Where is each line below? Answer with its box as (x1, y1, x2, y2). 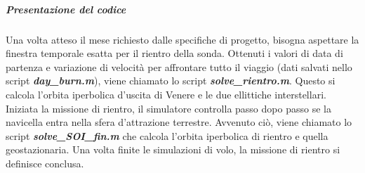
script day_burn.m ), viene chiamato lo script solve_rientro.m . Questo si (6, 73, 336, 88)
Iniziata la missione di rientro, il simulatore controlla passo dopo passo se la (6, 101, 331, 115)
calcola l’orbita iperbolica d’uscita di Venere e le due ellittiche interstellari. (6, 86, 326, 101)
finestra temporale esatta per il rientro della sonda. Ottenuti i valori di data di (6, 46, 343, 60)
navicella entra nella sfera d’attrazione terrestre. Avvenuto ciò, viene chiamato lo (6, 115, 352, 129)
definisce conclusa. (6, 155, 84, 170)
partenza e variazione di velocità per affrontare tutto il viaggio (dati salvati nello (6, 59, 352, 74)
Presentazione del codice (6, 1, 126, 16)
